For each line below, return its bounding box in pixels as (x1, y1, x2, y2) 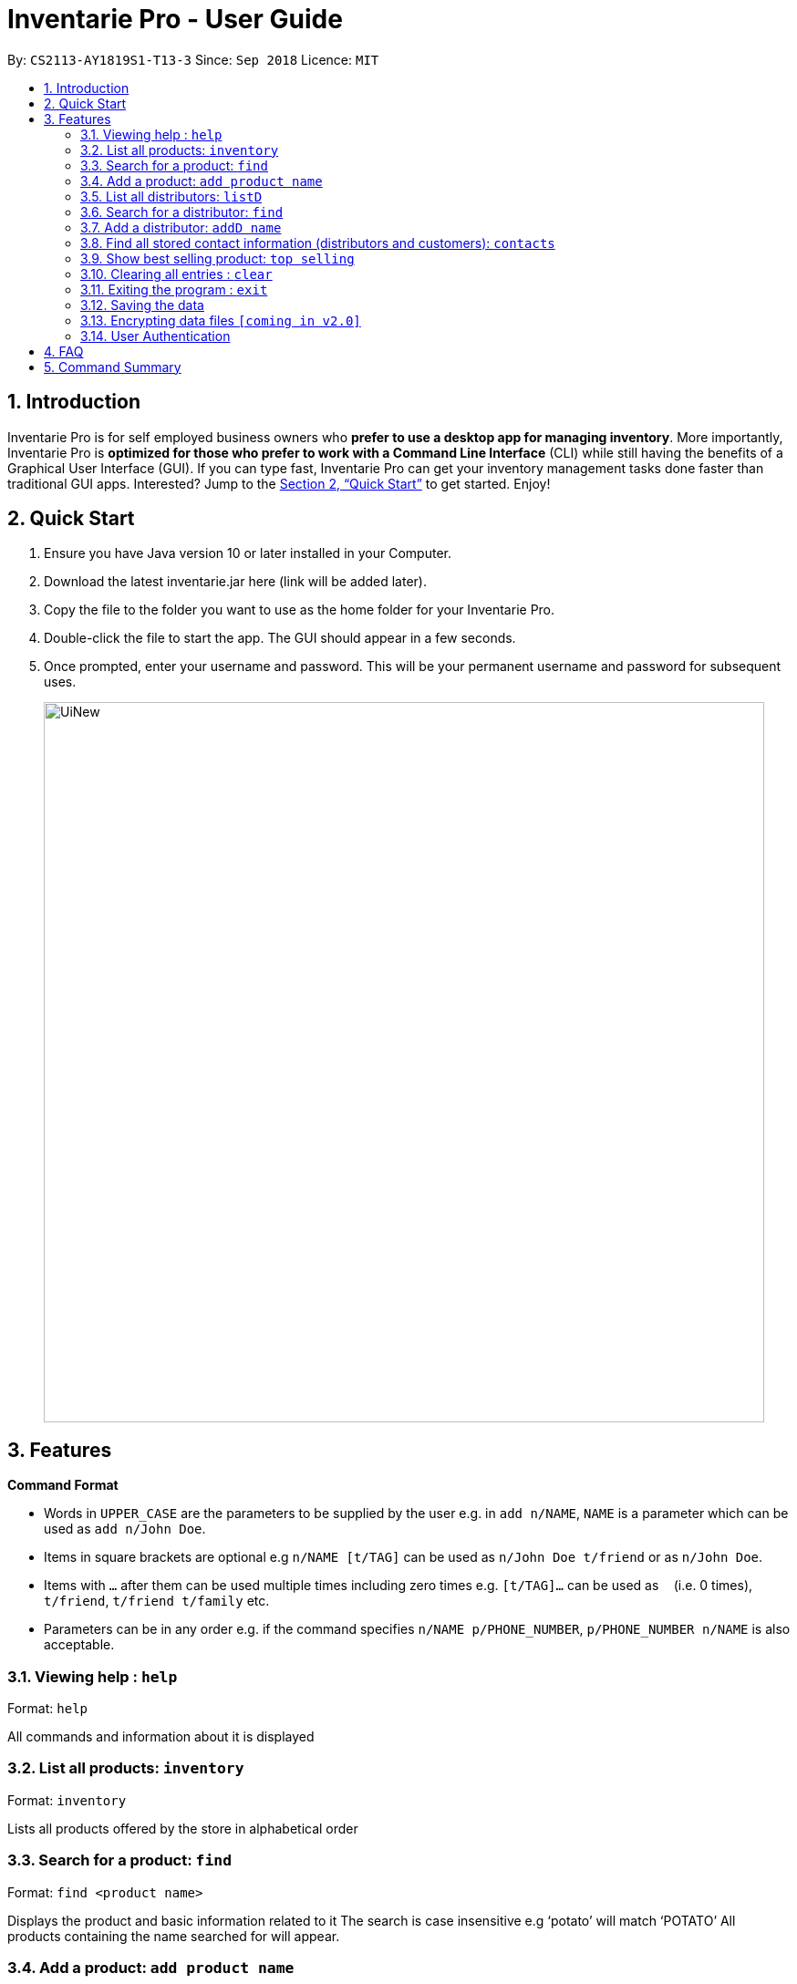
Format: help (7, 1700, 88, 1717)
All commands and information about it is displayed (7, 1729, 315, 1745)
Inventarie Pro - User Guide (7, 4, 343, 35)
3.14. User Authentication (80, 327, 231, 344)
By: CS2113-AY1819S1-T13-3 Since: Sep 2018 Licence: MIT (7, 51, 379, 67)
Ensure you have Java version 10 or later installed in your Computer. (44, 545, 451, 562)
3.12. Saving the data (80, 296, 204, 313)
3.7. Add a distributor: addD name (80, 219, 282, 235)
